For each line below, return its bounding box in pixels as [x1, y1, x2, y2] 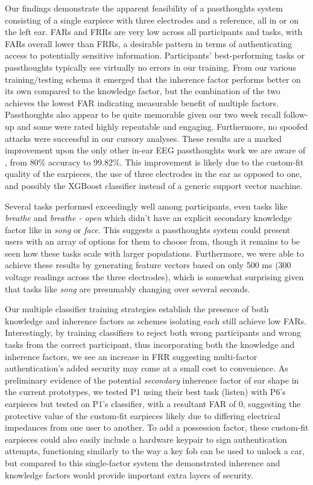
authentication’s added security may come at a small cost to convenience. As [5, 362, 288, 374]
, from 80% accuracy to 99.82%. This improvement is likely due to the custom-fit [5, 155, 304, 168]
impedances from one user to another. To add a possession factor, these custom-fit [5, 421, 309, 434]
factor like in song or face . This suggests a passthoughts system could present [5, 223, 291, 236]
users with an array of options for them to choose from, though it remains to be [5, 235, 300, 248]
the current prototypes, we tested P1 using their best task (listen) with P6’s [5, 385, 286, 398]
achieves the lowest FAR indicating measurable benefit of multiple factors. [5, 96, 279, 109]
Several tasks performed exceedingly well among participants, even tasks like [5, 199, 288, 212]
